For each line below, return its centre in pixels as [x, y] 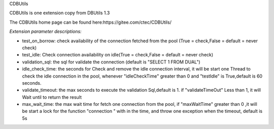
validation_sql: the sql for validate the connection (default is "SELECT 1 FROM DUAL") [111, 62]
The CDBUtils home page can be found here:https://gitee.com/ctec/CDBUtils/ [91, 22]
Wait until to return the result [52, 97]
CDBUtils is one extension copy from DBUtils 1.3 [60, 13]
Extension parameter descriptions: [45, 31]
